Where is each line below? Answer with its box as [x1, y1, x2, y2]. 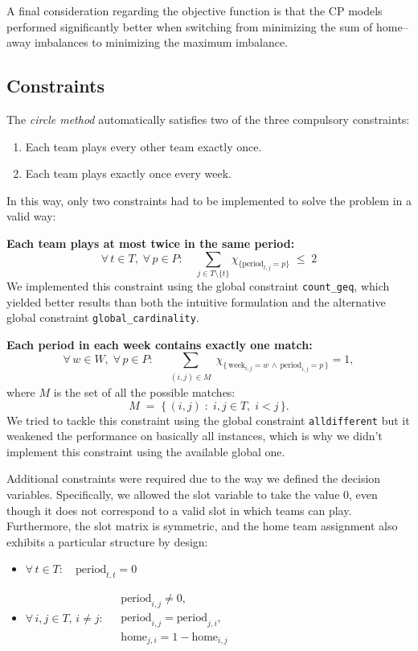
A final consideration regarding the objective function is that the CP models [6, 2, 383, 19]
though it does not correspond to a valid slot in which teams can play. [6, 501, 352, 518]
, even [349, 485, 378, 502]
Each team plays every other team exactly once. [25, 138, 262, 155]
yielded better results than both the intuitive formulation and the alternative [6, 293, 386, 310]
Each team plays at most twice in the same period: [6, 234, 295, 251]
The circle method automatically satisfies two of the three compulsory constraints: [6, 110, 410, 127]
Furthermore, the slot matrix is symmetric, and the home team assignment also [6, 517, 398, 534]
